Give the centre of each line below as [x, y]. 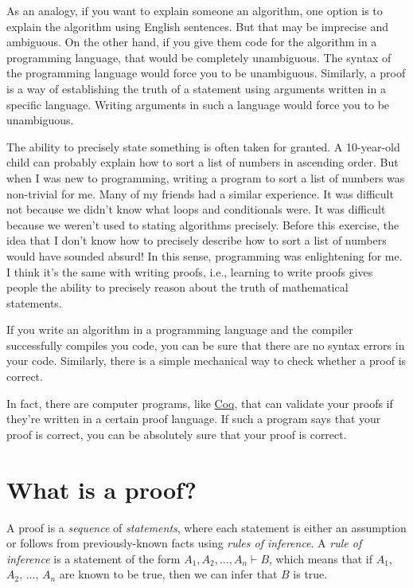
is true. [310, 574]
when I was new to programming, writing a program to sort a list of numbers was [206, 177]
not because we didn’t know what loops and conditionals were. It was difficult [196, 209]
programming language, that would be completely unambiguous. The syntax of [199, 57]
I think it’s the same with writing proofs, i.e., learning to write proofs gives [190, 271]
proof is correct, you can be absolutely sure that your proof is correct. [177, 434]
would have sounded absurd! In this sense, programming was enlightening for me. [205, 255]
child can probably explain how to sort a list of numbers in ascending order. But [203, 162]
